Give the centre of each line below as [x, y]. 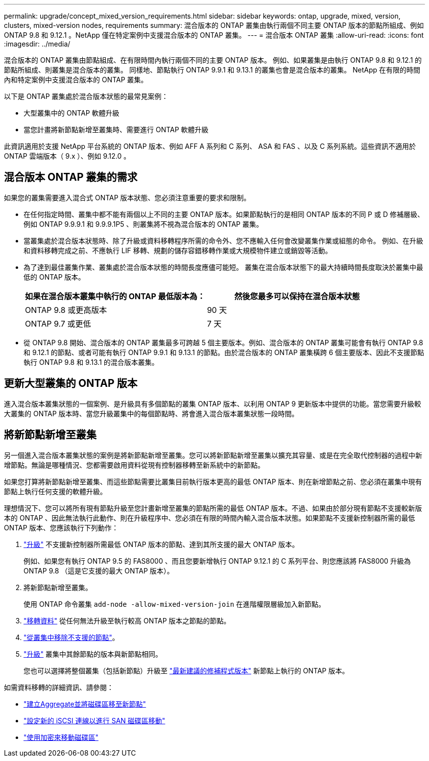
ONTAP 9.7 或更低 [58, 323]
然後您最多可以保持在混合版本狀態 [297, 296]
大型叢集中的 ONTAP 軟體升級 [71, 113]
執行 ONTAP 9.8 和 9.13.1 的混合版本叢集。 [91, 362]
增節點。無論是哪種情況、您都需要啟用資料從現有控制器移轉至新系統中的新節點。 [134, 465]
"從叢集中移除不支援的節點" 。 [71, 637]
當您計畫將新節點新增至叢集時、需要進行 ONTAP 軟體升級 [116, 130]
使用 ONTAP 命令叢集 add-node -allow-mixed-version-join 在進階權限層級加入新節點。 [175, 604]
